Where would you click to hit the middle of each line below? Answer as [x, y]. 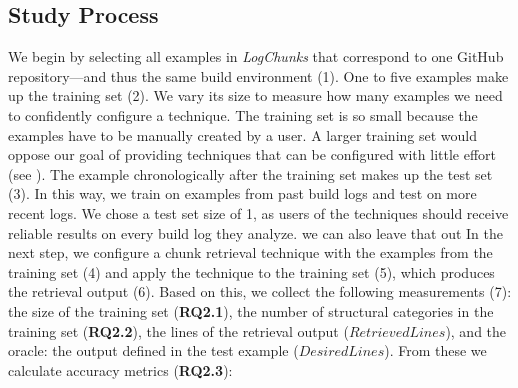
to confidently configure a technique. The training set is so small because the [243, 114]
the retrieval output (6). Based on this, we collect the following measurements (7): [260, 291]
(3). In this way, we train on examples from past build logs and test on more [242, 193]
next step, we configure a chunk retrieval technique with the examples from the [250, 252]
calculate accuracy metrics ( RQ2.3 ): [120, 369]
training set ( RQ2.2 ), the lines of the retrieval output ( [178, 330]
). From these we [435, 350]
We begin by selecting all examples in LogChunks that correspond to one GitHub [256, 56]
